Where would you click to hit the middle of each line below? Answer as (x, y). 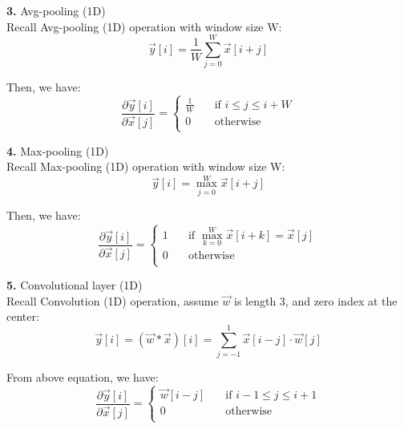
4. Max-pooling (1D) (58, 150)
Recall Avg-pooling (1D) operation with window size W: (144, 26)
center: (23, 316)
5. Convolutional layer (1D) (75, 285)
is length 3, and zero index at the (316, 300)
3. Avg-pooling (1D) (56, 10)
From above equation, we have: (83, 377)
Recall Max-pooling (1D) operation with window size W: (146, 166)
